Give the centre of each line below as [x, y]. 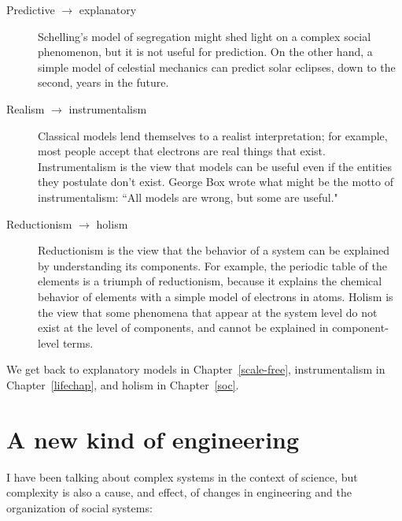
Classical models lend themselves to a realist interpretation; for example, [213, 135]
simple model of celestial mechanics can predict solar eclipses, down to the [217, 67]
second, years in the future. [103, 82]
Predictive [31, 9]
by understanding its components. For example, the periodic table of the [212, 265]
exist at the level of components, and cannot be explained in [183, 327]
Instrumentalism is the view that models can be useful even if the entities [215, 166]
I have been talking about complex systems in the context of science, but [182, 476]
